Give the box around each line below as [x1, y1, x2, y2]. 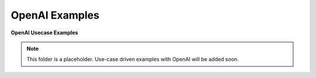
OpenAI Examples [11, 9, 99, 22]
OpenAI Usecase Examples [11, 29, 78, 36]
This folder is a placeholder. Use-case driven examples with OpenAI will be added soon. [26, 56, 239, 63]
